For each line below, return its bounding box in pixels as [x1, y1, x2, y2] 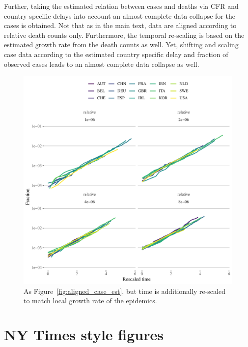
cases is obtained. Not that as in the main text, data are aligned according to [4, 20, 237, 30]
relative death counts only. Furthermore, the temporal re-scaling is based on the [4, 29, 245, 40]
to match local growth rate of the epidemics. [24, 295, 157, 306]
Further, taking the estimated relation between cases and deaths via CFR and [4, 1, 239, 11]
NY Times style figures [4, 324, 164, 345]
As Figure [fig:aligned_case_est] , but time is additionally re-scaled [24, 286, 225, 296]
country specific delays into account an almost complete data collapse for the [4, 10, 235, 21]
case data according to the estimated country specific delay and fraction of [4, 49, 228, 59]
